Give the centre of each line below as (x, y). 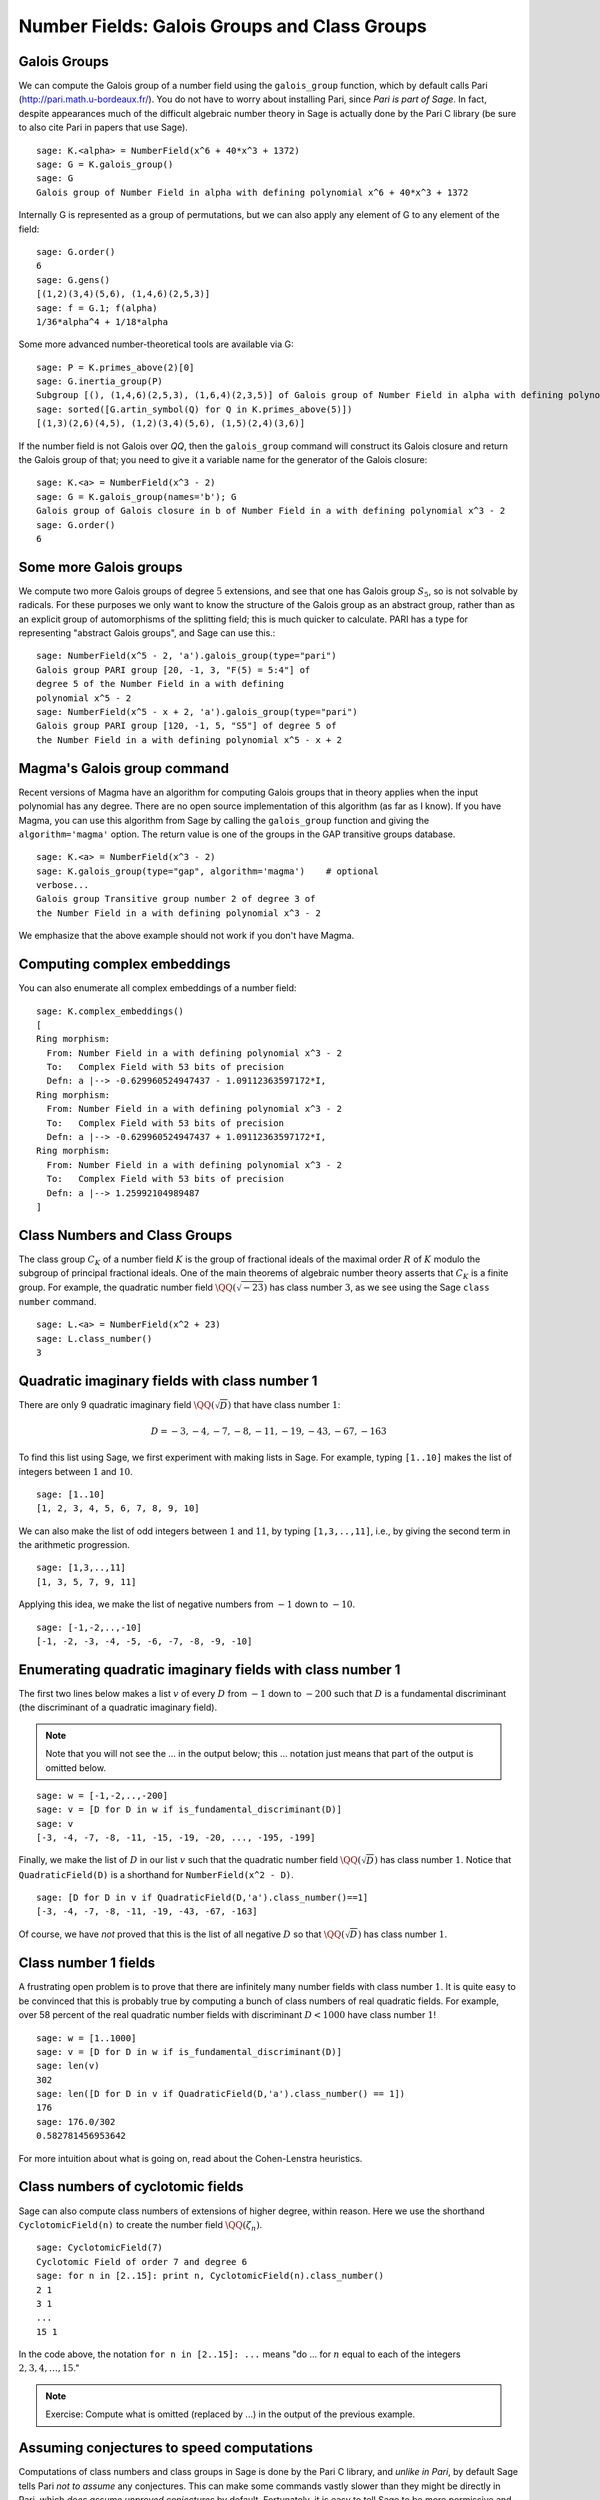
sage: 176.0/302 (76, 2121)
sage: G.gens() (73, 279)
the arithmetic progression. (74, 1545)
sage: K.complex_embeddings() (110, 1011)
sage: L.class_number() (94, 1338)
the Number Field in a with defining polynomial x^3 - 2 (179, 913)
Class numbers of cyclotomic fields (131, 2186)
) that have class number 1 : (284, 1404)
